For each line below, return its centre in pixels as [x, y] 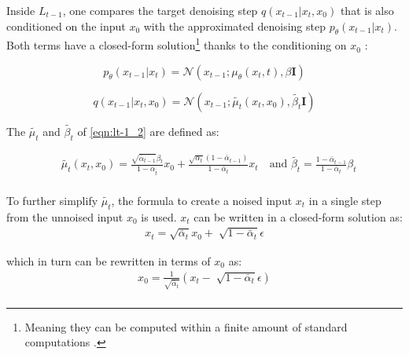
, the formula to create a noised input [202, 200]
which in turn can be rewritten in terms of [109, 260]
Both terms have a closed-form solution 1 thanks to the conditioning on [177, 44]
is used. [159, 216]
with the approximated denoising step [234, 26]
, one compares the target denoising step [160, 10]
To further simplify [52, 200]
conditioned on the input [66, 26]
